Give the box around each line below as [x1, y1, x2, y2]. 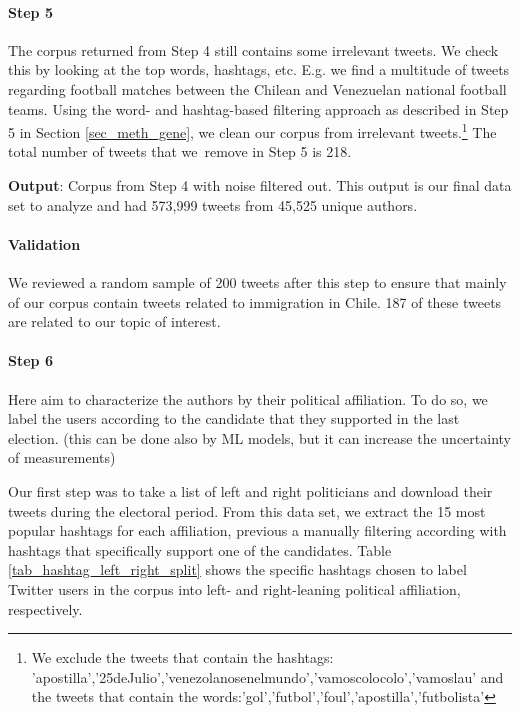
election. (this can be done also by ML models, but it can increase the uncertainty [8, 427, 512, 448]
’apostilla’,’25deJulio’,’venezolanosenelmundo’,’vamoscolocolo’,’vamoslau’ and [31, 666, 504, 687]
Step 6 [8, 350, 53, 371]
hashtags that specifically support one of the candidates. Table [8, 539, 392, 560]
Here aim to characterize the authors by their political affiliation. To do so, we [8, 388, 488, 409]
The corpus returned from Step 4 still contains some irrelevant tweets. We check [8, 39, 499, 60]
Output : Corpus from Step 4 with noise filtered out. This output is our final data [8, 175, 512, 196]
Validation [8, 233, 81, 254]
